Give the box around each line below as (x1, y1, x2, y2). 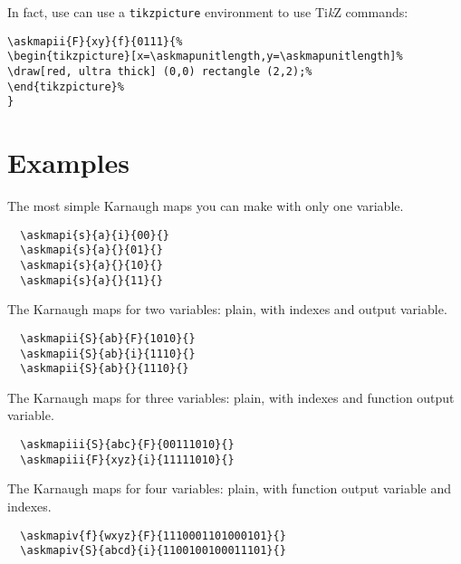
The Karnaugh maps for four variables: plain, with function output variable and (7, 479, 452, 498)
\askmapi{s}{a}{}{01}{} (20, 244, 163, 257)
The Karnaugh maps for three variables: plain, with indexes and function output (7, 387, 455, 406)
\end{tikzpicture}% (7, 80, 124, 93)
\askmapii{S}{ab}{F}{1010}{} (20, 331, 196, 345)
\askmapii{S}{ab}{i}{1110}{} (20, 347, 196, 360)
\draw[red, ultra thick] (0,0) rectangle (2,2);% (7, 64, 312, 78)
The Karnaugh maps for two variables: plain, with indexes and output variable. (7, 300, 447, 319)
